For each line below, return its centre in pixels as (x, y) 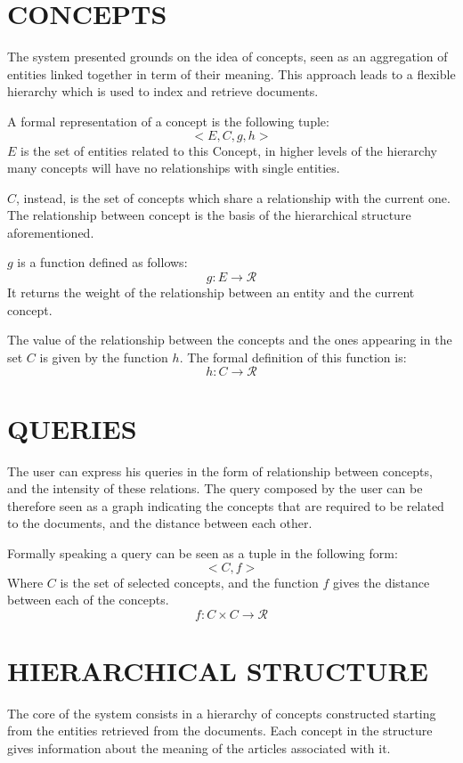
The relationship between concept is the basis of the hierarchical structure (209, 215)
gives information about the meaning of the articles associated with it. (199, 748)
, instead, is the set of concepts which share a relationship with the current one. (233, 197)
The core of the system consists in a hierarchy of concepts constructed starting (222, 713)
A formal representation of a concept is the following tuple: (168, 121)
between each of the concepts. (88, 600)
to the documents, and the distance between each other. (160, 523)
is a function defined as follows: (102, 262)
